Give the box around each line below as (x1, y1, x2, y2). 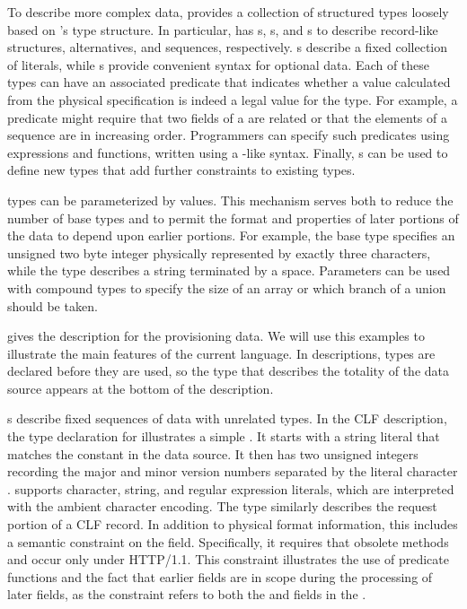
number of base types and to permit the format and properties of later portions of (7, 208, 459, 227)
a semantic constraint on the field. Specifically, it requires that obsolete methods (7, 532, 449, 551)
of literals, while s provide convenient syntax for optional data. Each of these (7, 55, 430, 74)
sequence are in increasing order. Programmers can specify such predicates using (7, 126, 450, 144)
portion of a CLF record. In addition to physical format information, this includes (7, 515, 458, 534)
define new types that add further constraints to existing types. (7, 161, 356, 179)
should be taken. (7, 296, 98, 315)
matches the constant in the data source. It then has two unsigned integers (7, 444, 419, 463)
